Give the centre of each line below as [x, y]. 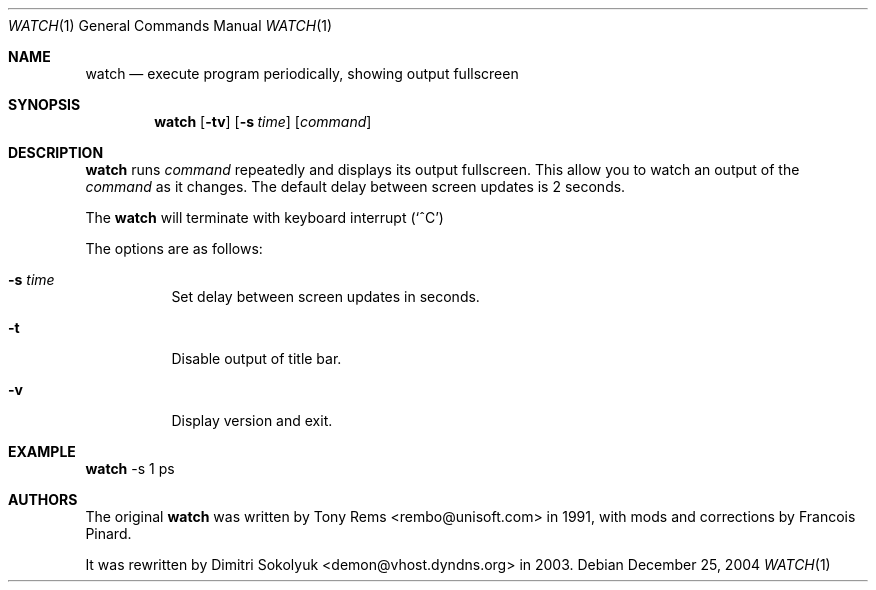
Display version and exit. [252, 420]
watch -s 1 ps [130, 468]
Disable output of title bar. [256, 358]
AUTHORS [43, 499]
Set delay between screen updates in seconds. [325, 296]
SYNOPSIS [44, 104]
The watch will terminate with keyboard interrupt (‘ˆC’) [264, 217]
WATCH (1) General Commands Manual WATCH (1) [170, 25]
